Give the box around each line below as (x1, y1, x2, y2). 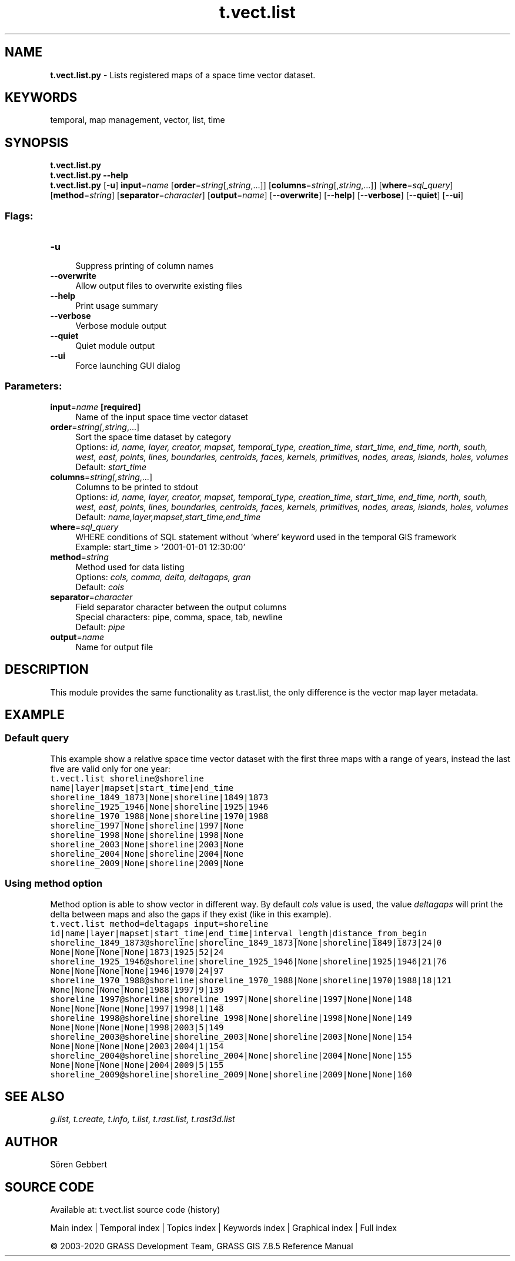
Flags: (5, 209, 34, 222)
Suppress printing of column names (75, 261, 214, 271)
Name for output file (75, 641, 153, 652)
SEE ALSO (5, 1089, 65, 1104)
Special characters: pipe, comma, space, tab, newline (75, 611, 283, 622)
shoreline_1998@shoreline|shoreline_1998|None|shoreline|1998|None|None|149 (50, 1013, 412, 1023)
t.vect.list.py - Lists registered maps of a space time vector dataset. (50, 69, 316, 80)
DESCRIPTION (5, 662, 89, 677)
